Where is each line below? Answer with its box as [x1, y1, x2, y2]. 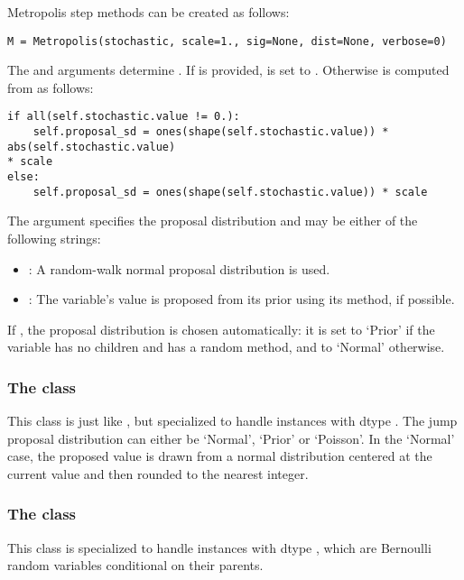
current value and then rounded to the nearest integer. [7, 464, 309, 483]
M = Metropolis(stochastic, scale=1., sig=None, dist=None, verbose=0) [7, 34, 447, 48]
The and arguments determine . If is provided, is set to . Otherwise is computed [7, 60, 450, 79]
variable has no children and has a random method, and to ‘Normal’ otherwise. [7, 337, 445, 356]
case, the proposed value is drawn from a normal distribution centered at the [7, 447, 432, 465]
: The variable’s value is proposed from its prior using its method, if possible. [28, 290, 455, 308]
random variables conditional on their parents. [7, 556, 264, 575]
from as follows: [7, 78, 94, 97]
